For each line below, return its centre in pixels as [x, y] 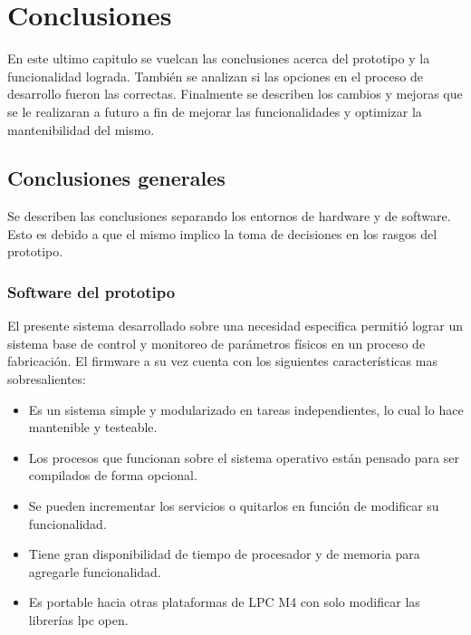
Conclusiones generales [116, 178]
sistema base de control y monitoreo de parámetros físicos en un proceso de [216, 343]
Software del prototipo [91, 292]
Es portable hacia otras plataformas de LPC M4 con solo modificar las [224, 602]
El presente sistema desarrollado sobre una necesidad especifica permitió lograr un [235, 326]
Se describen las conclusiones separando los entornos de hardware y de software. [229, 216]
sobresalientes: [47, 379]
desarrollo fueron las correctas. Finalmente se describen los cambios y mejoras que [235, 94]
